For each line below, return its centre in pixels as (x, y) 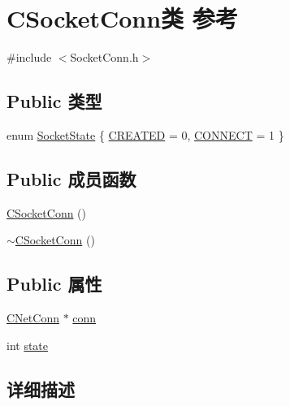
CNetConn (33, 318)
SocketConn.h (104, 57)
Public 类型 (54, 101)
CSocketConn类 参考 (122, 18)
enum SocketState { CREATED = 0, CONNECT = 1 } (145, 134)
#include (29, 57)
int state (28, 345)
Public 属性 (54, 284)
